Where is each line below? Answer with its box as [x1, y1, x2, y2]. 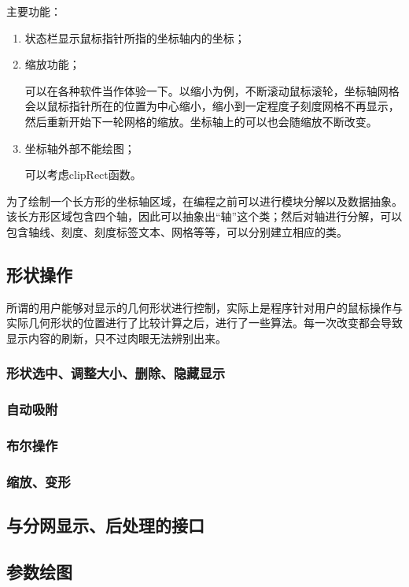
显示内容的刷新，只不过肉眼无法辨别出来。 [6, 329, 227, 346]
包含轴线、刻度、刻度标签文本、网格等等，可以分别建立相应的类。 [6, 223, 348, 240]
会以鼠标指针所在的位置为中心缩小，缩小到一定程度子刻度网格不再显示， [24, 98, 400, 114]
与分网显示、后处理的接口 [6, 513, 204, 537]
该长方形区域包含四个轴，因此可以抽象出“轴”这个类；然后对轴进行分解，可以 [6, 208, 403, 225]
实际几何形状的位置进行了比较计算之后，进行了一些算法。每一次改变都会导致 [6, 314, 403, 331]
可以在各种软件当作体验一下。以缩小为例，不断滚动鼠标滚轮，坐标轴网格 [24, 82, 400, 98]
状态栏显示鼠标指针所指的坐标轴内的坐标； [24, 29, 245, 46]
